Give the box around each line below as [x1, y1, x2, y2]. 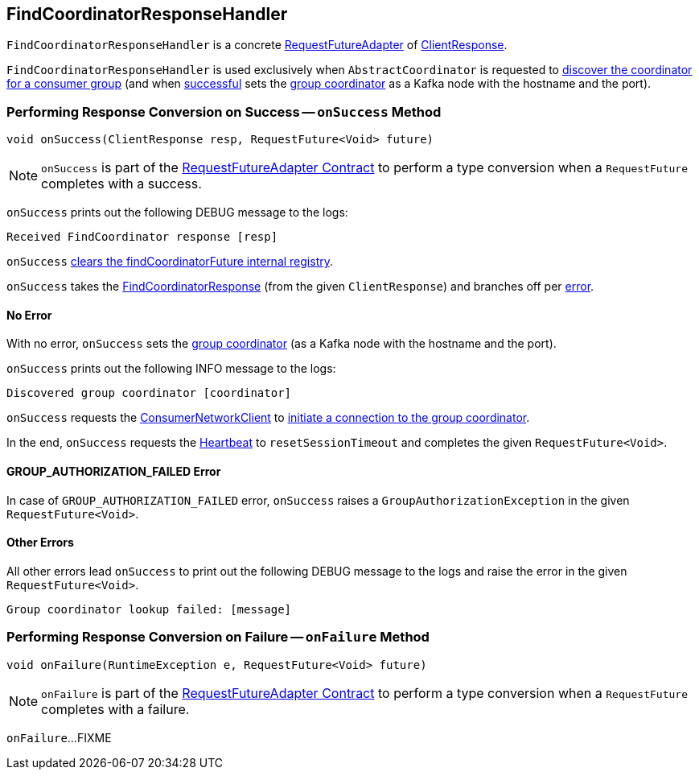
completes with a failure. [41, 700, 190, 717]
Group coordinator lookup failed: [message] [6, 602, 292, 616]
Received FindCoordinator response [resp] [6, 230, 278, 244]
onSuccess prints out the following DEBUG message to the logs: [6, 205, 348, 220]
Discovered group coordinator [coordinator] [6, 386, 292, 400]
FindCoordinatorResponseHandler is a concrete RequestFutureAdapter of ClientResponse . [6, 38, 508, 52]
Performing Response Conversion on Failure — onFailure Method [6, 629, 430, 646]
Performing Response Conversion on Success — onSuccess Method [6, 103, 442, 120]
